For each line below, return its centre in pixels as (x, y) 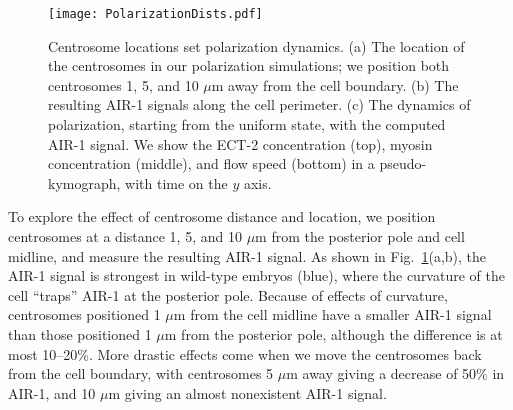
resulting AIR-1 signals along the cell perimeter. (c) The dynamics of (259, 104)
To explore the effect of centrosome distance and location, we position (222, 216)
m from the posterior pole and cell (360, 236)
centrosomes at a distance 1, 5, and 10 (125, 236)
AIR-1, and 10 (52, 392)
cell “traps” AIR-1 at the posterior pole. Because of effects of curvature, (228, 294)
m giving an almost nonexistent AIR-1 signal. (247, 392)
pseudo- (403, 163)
